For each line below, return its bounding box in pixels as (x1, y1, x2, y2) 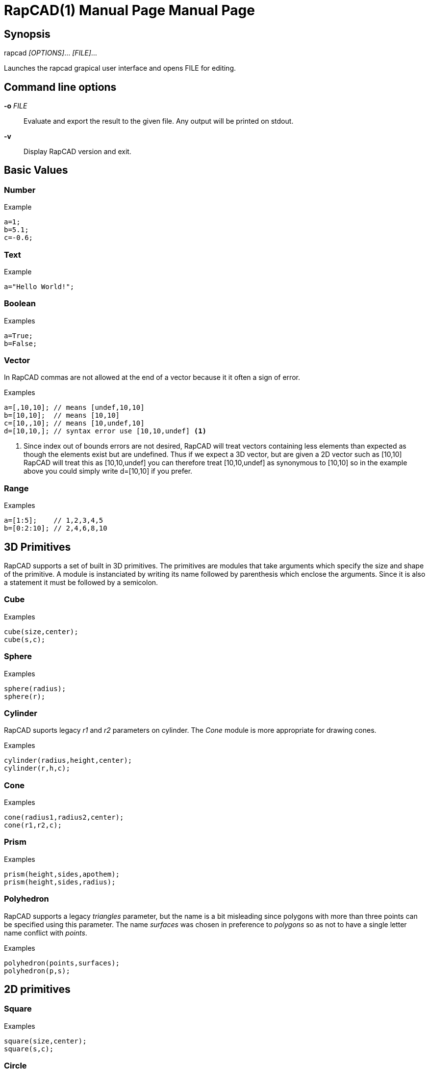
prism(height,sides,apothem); (4, 870, 120, 878)
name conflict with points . (4, 928, 87, 937)
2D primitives (4, 983, 71, 995)
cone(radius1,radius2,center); (4, 813, 124, 822)
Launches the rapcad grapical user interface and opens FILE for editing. (4, 64, 236, 73)
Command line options (4, 80, 117, 93)
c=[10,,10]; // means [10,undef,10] (4, 419, 145, 428)
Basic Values (4, 164, 68, 177)
